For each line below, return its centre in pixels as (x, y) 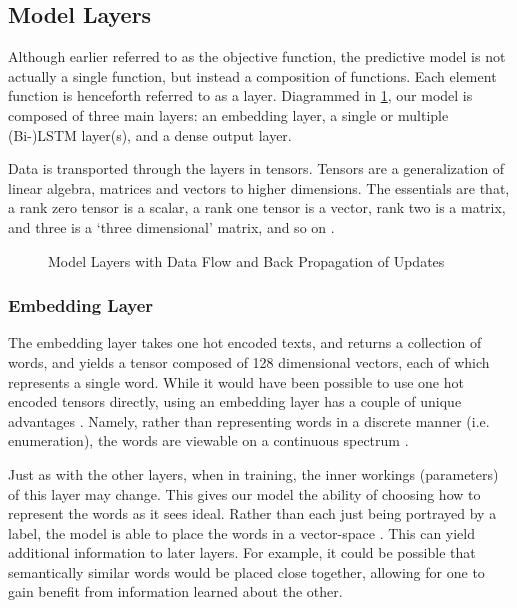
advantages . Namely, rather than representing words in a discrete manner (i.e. (249, 420)
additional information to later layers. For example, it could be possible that (242, 552)
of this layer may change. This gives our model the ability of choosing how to (244, 493)
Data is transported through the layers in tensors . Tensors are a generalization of (256, 168)
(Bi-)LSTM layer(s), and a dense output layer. (150, 134)
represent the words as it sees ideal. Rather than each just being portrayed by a (252, 513)
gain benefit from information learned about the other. (175, 591)
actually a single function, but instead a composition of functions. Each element (252, 75)
